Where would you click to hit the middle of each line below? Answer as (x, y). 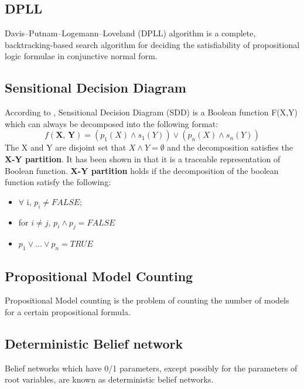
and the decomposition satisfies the (230, 147)
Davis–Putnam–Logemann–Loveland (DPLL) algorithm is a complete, (130, 33)
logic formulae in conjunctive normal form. (81, 56)
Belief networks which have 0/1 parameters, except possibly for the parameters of (151, 368)
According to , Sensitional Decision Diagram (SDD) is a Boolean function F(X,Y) (151, 112)
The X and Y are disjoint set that (66, 147)
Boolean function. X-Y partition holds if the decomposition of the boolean (142, 170)
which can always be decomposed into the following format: (112, 123)
